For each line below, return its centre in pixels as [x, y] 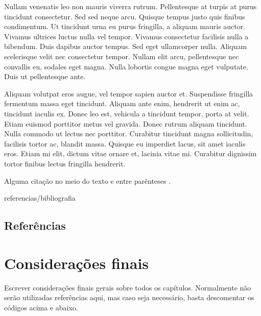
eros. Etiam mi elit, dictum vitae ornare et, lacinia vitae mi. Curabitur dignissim [130, 153]
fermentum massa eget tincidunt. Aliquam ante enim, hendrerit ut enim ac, [122, 103]
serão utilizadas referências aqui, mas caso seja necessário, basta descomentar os [129, 297]
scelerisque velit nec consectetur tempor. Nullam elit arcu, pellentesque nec [122, 56]
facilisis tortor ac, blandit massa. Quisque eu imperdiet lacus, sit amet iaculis [125, 143]
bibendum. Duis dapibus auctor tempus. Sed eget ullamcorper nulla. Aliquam [126, 46]
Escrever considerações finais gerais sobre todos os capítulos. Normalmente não [128, 287]
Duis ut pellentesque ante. [45, 76]
